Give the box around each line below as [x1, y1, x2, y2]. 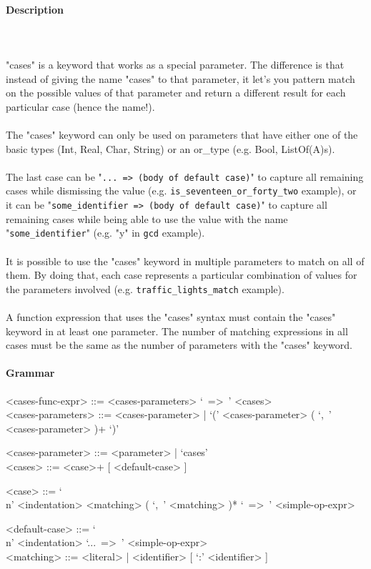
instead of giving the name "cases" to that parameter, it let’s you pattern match [6, 71, 355, 86]
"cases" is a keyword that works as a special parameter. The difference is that [6, 56, 345, 71]
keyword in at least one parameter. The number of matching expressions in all [6, 323, 348, 338]
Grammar [6, 365, 55, 380]
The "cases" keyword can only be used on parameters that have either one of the [6, 127, 358, 142]
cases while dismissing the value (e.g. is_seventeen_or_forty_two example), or [6, 183, 357, 198]
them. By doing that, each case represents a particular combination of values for [6, 267, 357, 282]
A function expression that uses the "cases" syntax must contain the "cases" [6, 309, 336, 324]
